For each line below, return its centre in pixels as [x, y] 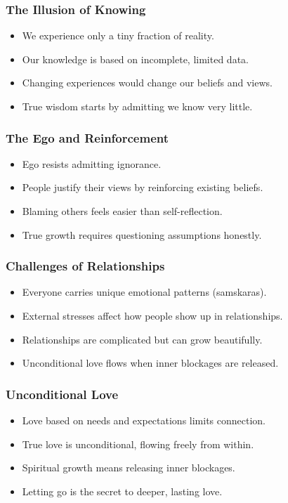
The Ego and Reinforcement [87, 137]
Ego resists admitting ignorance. [92, 163]
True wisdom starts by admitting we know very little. [137, 106]
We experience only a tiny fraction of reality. [118, 35]
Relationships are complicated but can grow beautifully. [142, 339]
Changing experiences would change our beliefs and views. [147, 83]
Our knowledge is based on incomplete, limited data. [135, 59]
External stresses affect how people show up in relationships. [152, 315]
